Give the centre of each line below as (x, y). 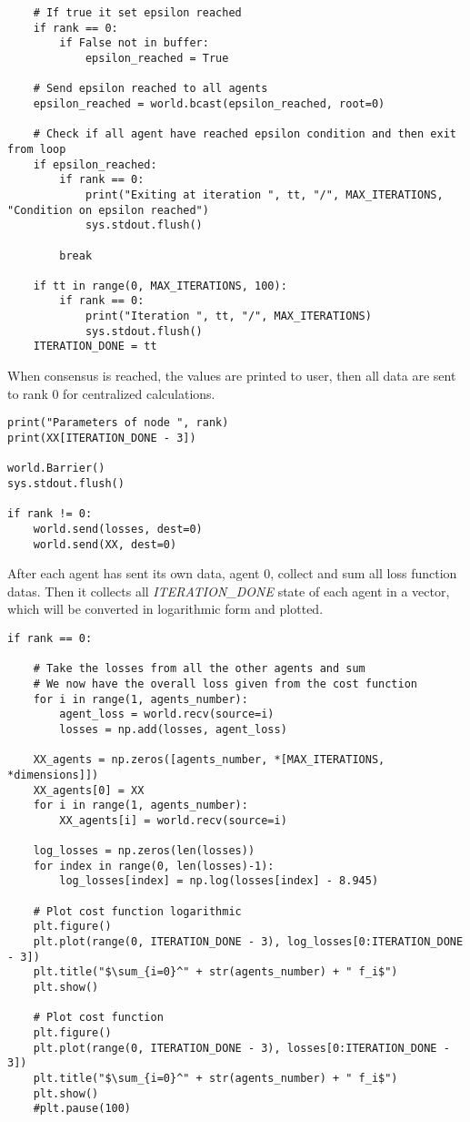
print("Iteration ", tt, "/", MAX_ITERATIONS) (228, 316)
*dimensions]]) (53, 775)
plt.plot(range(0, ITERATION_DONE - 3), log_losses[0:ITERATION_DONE (248, 942)
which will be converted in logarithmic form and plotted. (165, 609)
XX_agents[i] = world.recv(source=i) (173, 820)
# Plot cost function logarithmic (137, 911)
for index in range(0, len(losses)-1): (154, 866)
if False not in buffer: (134, 43)
